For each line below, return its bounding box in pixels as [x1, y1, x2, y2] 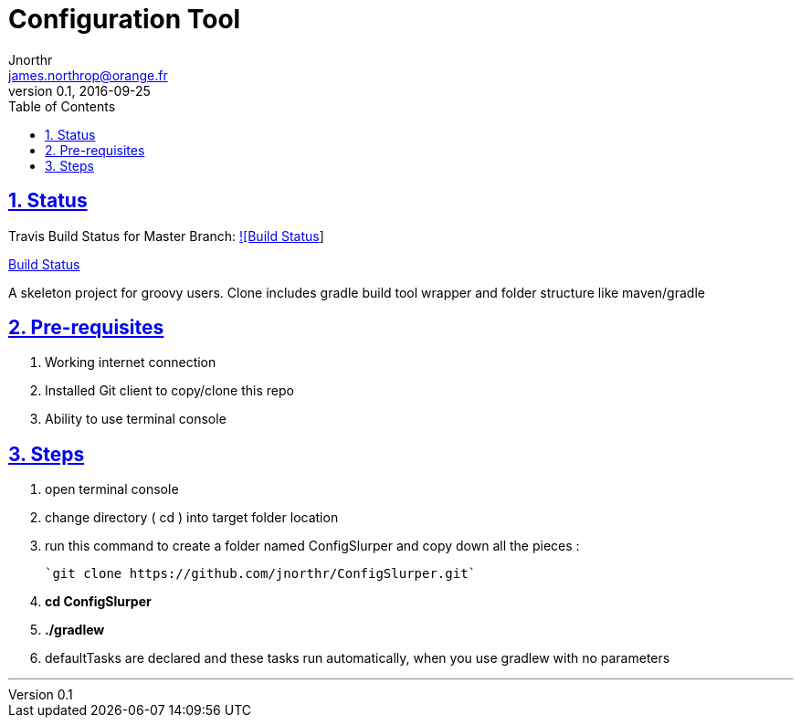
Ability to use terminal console [45, 411, 227, 427]
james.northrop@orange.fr [8, 67, 168, 83]
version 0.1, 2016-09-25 [8, 82, 151, 99]
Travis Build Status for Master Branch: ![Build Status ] [8, 227, 324, 244]
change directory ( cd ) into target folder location [45, 510, 339, 526]
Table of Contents [8, 98, 116, 114]
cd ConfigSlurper [45, 594, 152, 610]
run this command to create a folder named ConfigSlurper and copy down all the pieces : [45, 538, 580, 554]
